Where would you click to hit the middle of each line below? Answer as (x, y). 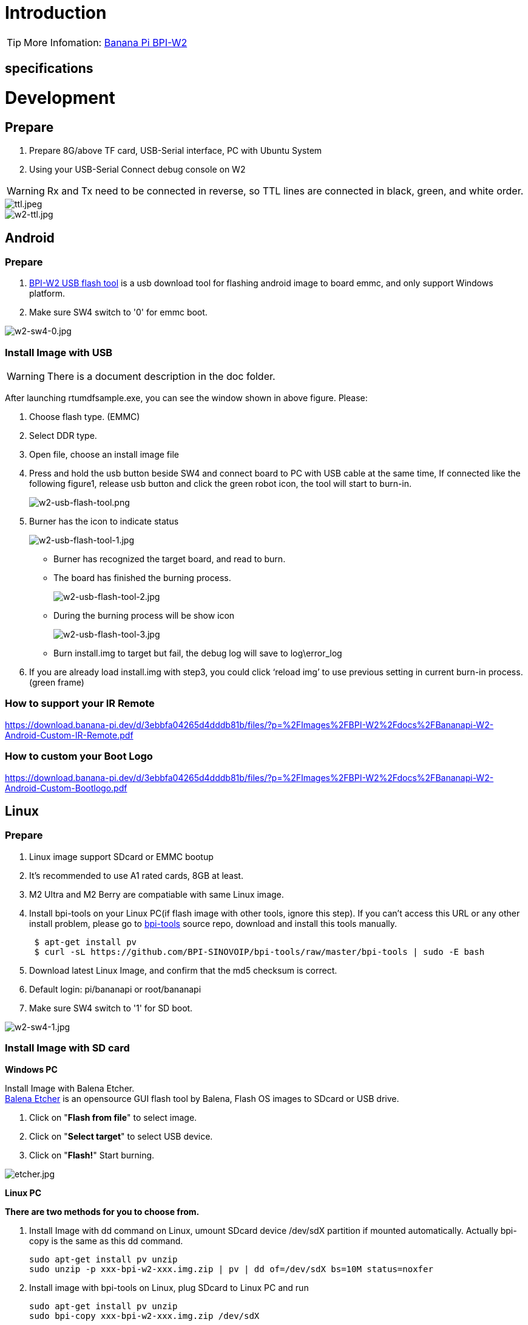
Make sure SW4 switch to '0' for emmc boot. (118, 312)
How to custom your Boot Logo (79, 756)
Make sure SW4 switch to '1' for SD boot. (111, 1008)
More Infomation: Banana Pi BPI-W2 (106, 42)
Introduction (56, 13)
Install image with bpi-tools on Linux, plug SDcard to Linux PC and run (169, 1287)
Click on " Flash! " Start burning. (92, 1155)
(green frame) (57, 683)
